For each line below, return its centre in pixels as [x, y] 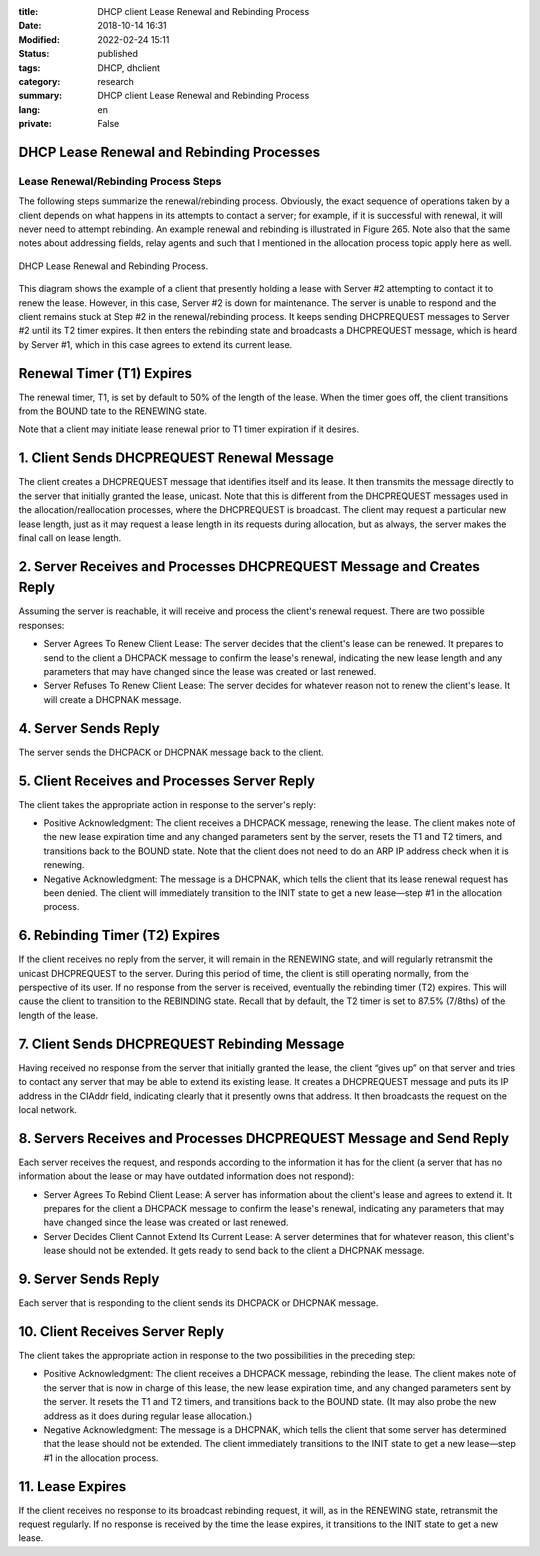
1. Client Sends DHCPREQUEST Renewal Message [176, 458]
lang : [29, 109]
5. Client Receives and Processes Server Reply [166, 780]
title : [28, 11]
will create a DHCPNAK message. [112, 699]
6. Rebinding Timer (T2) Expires [119, 935]
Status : [34, 54]
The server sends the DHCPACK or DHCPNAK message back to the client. [171, 752]
